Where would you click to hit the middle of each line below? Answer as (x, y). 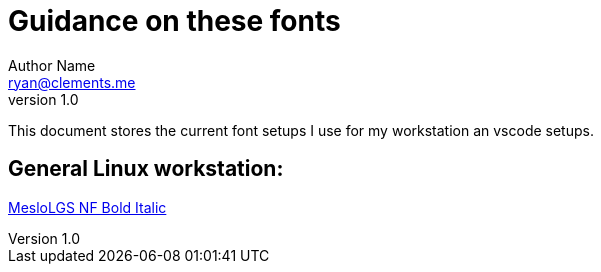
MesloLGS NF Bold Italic (87, 207)
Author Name (52, 65)
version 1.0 (43, 99)
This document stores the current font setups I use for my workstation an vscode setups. (301, 130)
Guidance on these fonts (174, 21)
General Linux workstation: (146, 169)
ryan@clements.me (72, 82)
